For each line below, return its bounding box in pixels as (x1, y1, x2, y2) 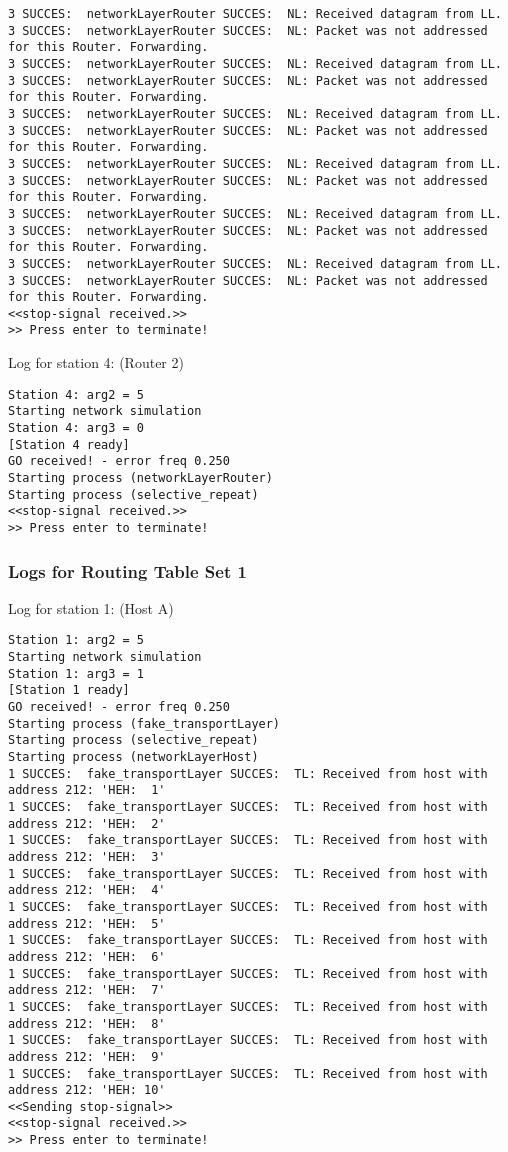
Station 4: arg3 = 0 (8, 421, 145, 436)
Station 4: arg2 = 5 (8, 387, 145, 402)
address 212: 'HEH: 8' (8, 1016, 166, 1031)
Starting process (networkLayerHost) (8, 750, 259, 765)
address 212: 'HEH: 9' (8, 1049, 166, 1064)
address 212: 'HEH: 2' (8, 816, 166, 831)
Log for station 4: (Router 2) (8, 352, 184, 373)
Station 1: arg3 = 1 (8, 666, 145, 681)
